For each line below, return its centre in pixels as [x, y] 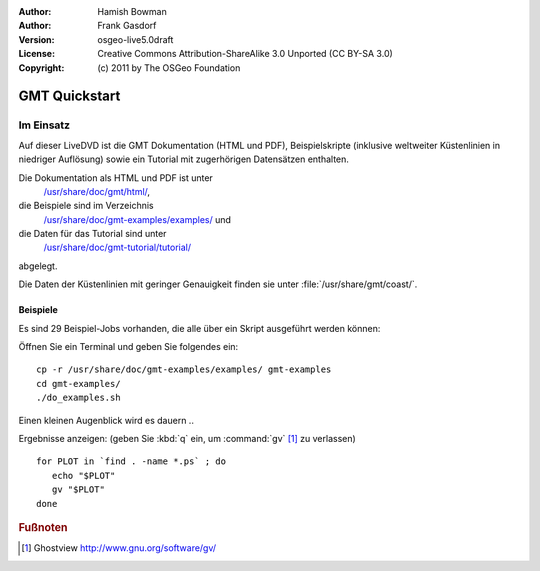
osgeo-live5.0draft [135, 39]
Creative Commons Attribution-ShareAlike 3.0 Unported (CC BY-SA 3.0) [245, 54]
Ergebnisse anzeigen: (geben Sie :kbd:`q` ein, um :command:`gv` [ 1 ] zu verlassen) [187, 438]
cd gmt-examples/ [78, 383]
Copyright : [41, 67]
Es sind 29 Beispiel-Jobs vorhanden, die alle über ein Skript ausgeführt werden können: [199, 328]
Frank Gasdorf [127, 26]
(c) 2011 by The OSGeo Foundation [169, 67]
